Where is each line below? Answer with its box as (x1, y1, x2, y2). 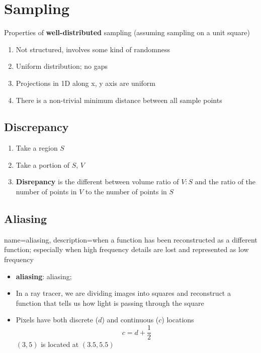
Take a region (16, 143, 58, 153)
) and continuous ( (102, 314, 159, 325)
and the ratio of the (195, 176, 256, 187)
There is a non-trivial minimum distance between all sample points (16, 94, 222, 105)
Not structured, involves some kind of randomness (16, 44, 170, 54)
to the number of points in (85, 186, 167, 197)
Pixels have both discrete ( (16, 314, 99, 325)
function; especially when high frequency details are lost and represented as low (4, 244, 249, 255)
